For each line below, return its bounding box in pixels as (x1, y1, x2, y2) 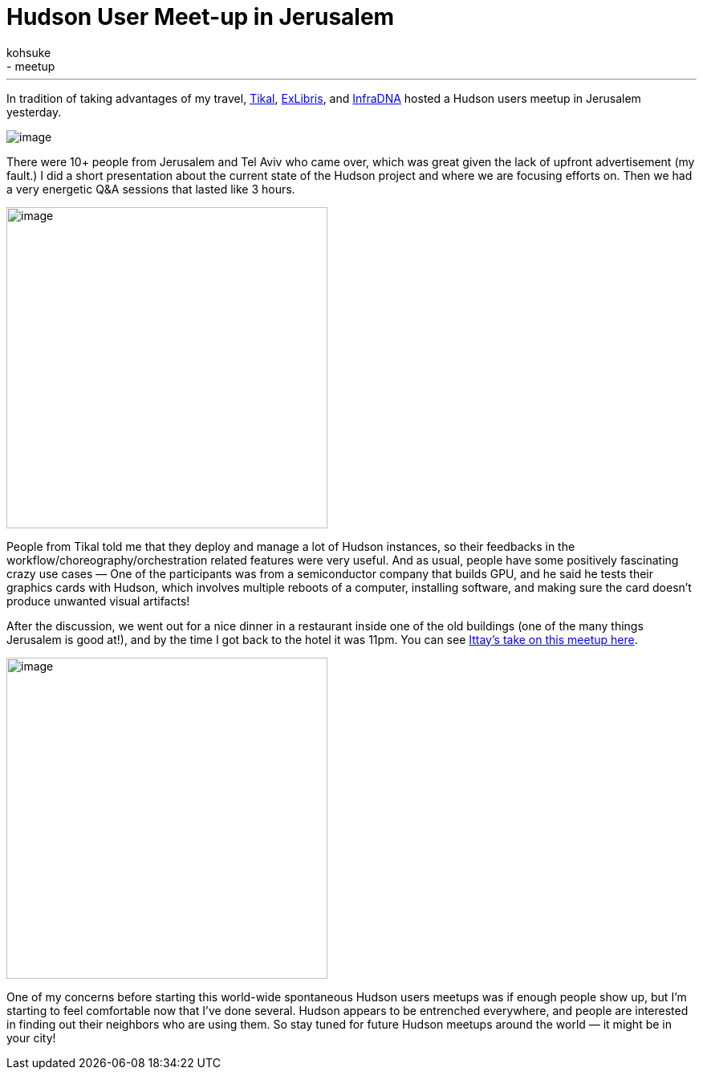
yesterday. (6, 104, 62, 119)
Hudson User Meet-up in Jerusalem (6, 3, 395, 31)
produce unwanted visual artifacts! (6, 593, 190, 608)
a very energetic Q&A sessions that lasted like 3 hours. (6, 181, 295, 196)
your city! (6, 1030, 56, 1045)
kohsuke (6, 45, 51, 59)
